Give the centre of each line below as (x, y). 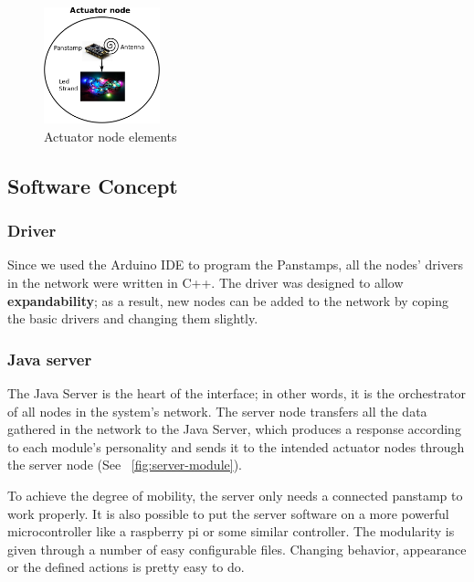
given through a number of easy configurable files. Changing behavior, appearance (237, 549)
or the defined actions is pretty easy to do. (126, 567)
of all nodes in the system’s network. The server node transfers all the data (217, 411)
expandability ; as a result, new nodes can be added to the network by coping (228, 300)
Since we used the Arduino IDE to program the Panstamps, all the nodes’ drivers (235, 265)
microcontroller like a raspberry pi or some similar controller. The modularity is (231, 531)
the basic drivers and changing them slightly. (133, 318)
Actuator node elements (111, 136)
